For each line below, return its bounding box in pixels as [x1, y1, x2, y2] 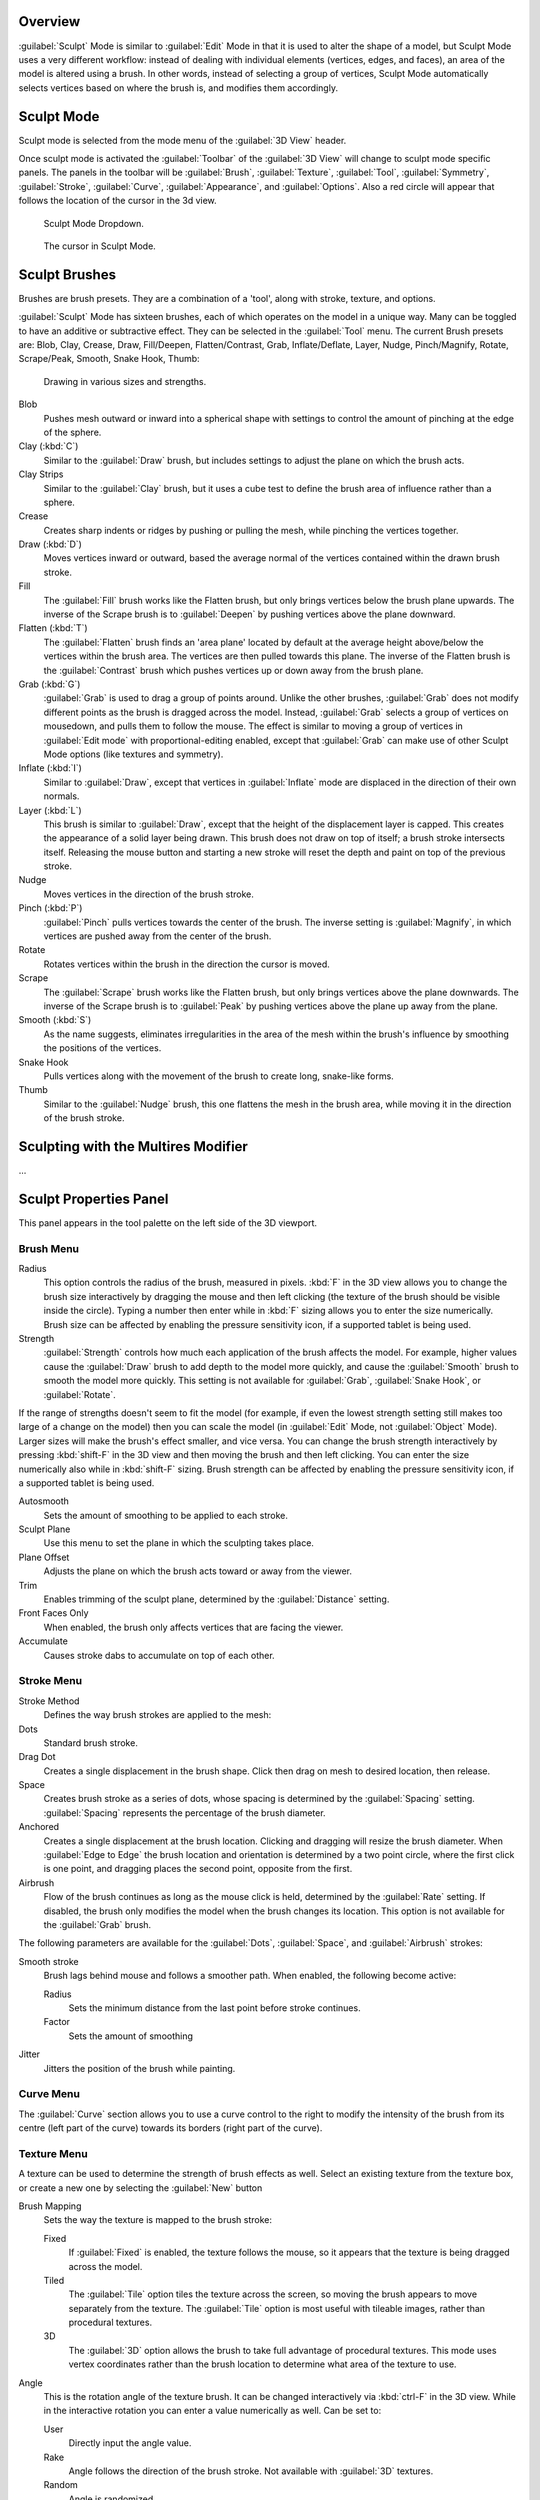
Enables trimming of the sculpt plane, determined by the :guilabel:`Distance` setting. [43, 1593, 390, 1605]
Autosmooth [18, 1495, 70, 1507]
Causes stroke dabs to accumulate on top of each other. [43, 1649, 275, 1661]
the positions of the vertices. [43, 1042, 162, 1054]
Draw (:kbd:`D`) [18, 538, 82, 550]
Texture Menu [18, 2146, 89, 2160]
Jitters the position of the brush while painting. [43, 2062, 236, 2074]
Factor [43, 2016, 70, 2028]
